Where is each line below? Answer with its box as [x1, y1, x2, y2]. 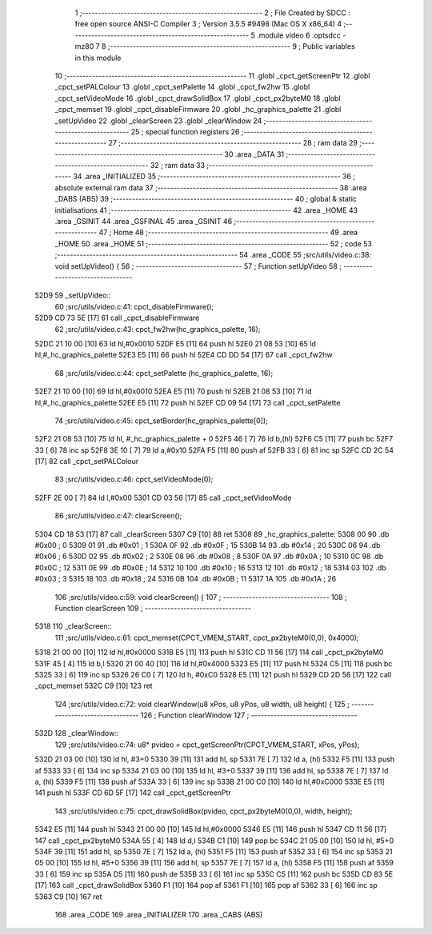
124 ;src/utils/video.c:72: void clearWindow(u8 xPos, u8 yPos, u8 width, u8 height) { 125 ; [54, 699, 350, 709]
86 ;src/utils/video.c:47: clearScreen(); [54, 511, 182, 521]
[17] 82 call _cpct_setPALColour [34, 457, 139, 466]
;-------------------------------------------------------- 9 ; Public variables [107, 42, 355, 51]
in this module [74, 53, 122, 62]
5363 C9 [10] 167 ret [34, 892, 102, 901]
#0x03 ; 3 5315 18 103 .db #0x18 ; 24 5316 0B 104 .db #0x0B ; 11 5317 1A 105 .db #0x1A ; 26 [34, 574, 337, 584]
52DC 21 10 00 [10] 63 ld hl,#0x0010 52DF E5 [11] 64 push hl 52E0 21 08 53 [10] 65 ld [34, 338, 316, 348]
